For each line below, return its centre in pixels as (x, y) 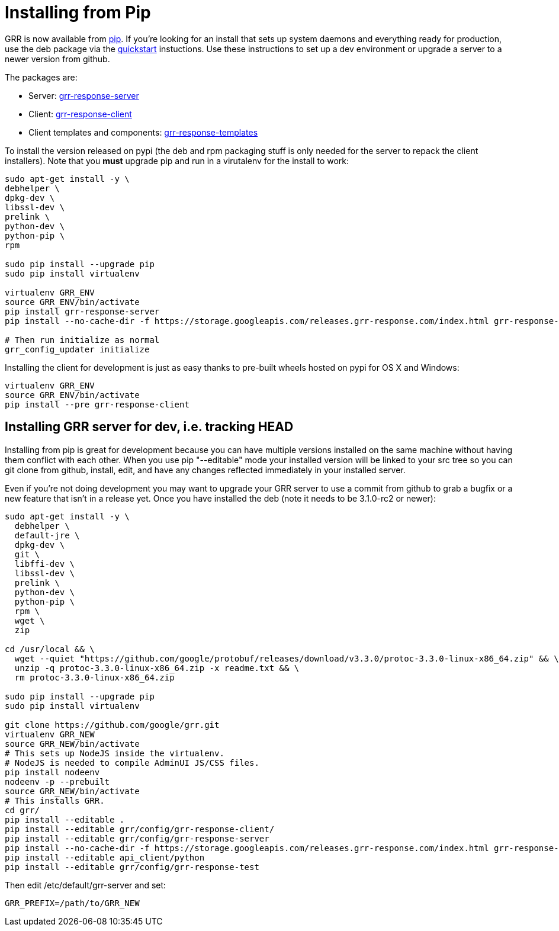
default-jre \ (47, 535)
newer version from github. (57, 59)
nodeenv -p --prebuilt (57, 781)
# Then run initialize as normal (82, 340)
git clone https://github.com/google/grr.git (112, 725)
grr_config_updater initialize (77, 349)
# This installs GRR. (55, 800)
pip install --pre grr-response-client (97, 404)
